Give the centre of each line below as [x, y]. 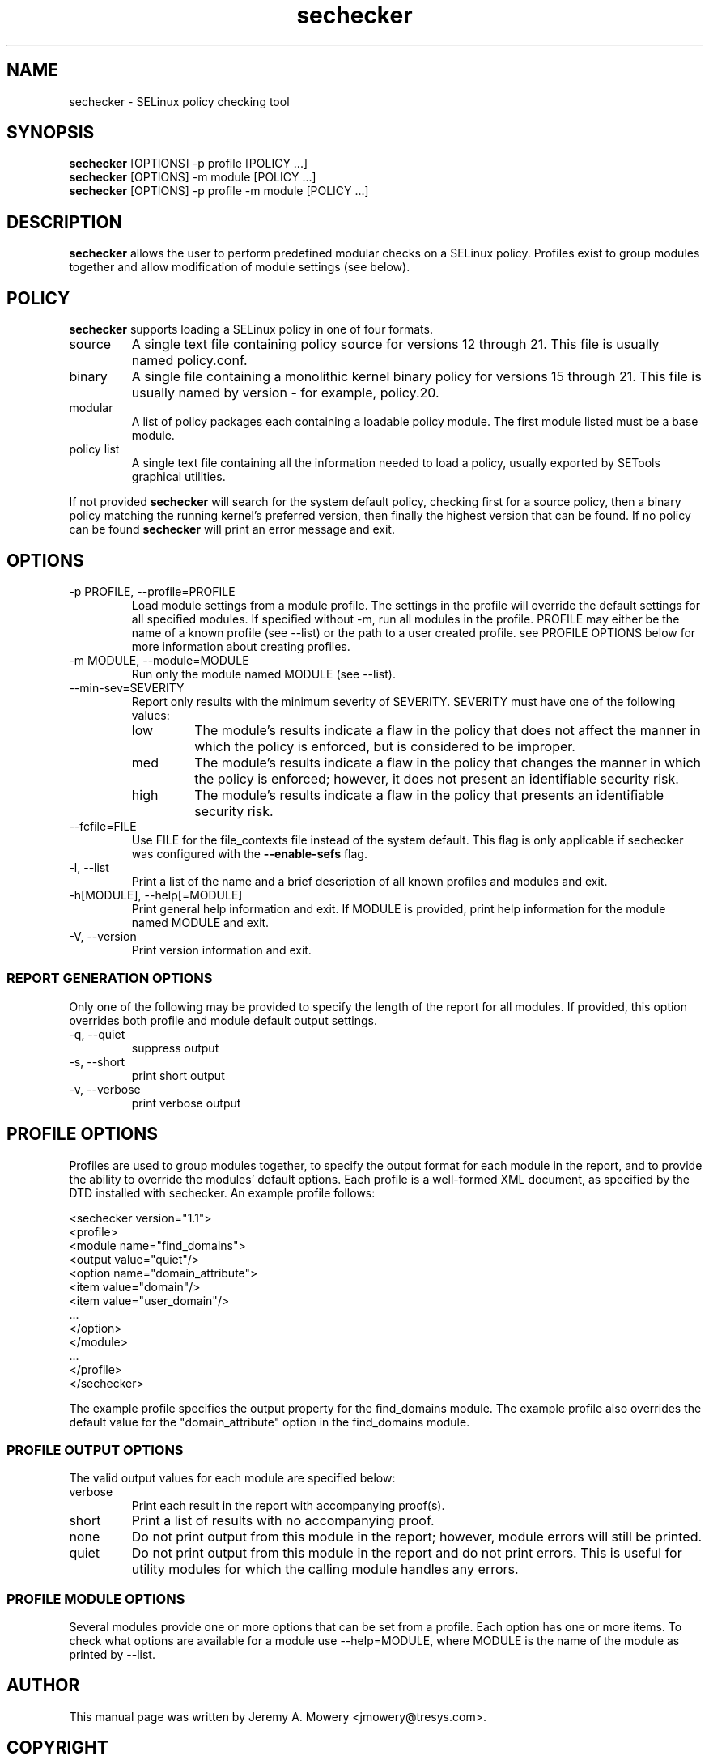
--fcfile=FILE [103, 826]
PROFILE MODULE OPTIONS [96, 1598]
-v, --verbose [105, 1089]
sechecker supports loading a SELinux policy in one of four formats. [251, 329]
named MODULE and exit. [200, 922]
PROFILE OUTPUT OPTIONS [95, 1450]
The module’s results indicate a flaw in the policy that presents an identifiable [429, 795]
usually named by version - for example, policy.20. [285, 393]
